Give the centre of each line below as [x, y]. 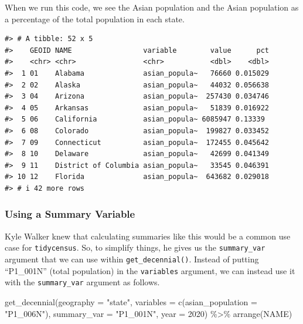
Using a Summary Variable [70, 214]
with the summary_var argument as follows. [82, 282]
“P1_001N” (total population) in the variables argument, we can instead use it [150, 270]
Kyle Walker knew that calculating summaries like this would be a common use [148, 236]
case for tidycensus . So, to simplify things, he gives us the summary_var [135, 247]
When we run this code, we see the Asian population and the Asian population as [152, 7]
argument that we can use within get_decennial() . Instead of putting [132, 259]
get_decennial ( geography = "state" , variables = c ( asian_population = [131, 301]
